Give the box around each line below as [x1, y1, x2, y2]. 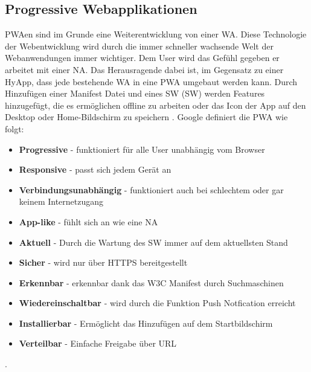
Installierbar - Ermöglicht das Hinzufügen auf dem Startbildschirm [19, 316, 273, 329]
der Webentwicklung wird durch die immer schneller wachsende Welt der [5, 39, 274, 52]
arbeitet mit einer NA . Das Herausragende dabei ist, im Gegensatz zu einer [5, 63, 284, 75]
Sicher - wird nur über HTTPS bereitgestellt [19, 256, 188, 269]
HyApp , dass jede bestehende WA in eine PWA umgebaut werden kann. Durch [5, 75, 298, 88]
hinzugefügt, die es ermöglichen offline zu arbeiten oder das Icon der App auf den [5, 98, 306, 111]
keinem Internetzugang [19, 195, 104, 208]
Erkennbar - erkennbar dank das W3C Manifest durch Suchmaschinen [19, 276, 284, 289]
